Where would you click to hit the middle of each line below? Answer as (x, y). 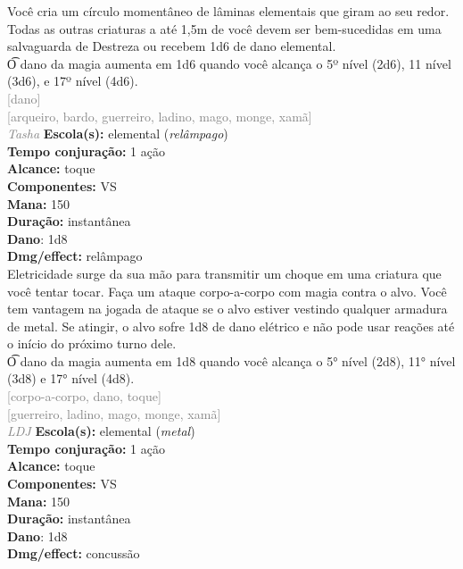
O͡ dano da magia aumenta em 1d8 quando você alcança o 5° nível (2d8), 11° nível (231, 360)
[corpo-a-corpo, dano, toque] (84, 396)
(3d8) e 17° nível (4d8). (71, 378)
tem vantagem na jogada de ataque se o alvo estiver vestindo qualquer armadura (227, 309)
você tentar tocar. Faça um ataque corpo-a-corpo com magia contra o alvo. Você (227, 291)
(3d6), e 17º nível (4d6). (73, 81)
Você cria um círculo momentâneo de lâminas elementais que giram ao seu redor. (228, 11)
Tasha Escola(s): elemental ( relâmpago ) (118, 134)
